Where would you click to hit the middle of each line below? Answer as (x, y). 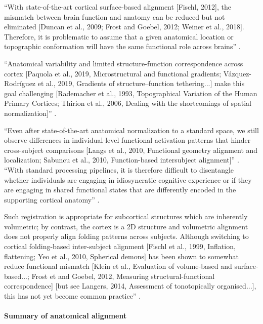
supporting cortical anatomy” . (52, 199)
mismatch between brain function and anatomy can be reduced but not (115, 16)
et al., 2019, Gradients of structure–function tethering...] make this (141, 83)
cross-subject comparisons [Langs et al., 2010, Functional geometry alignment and (131, 150)
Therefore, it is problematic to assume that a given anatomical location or (119, 36)
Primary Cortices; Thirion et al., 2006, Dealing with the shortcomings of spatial (128, 103)
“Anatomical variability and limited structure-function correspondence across (124, 63)
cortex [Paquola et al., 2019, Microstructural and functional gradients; (113, 73)
